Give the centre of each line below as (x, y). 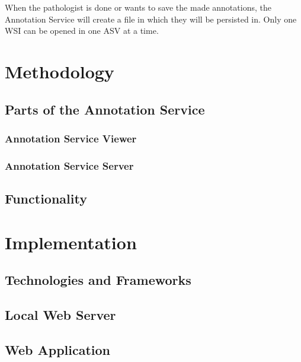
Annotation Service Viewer (71, 138)
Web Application (58, 349)
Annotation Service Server (69, 165)
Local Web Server (60, 314)
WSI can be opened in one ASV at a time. (82, 31)
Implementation (71, 242)
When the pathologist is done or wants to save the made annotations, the (138, 7)
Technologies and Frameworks (98, 280)
